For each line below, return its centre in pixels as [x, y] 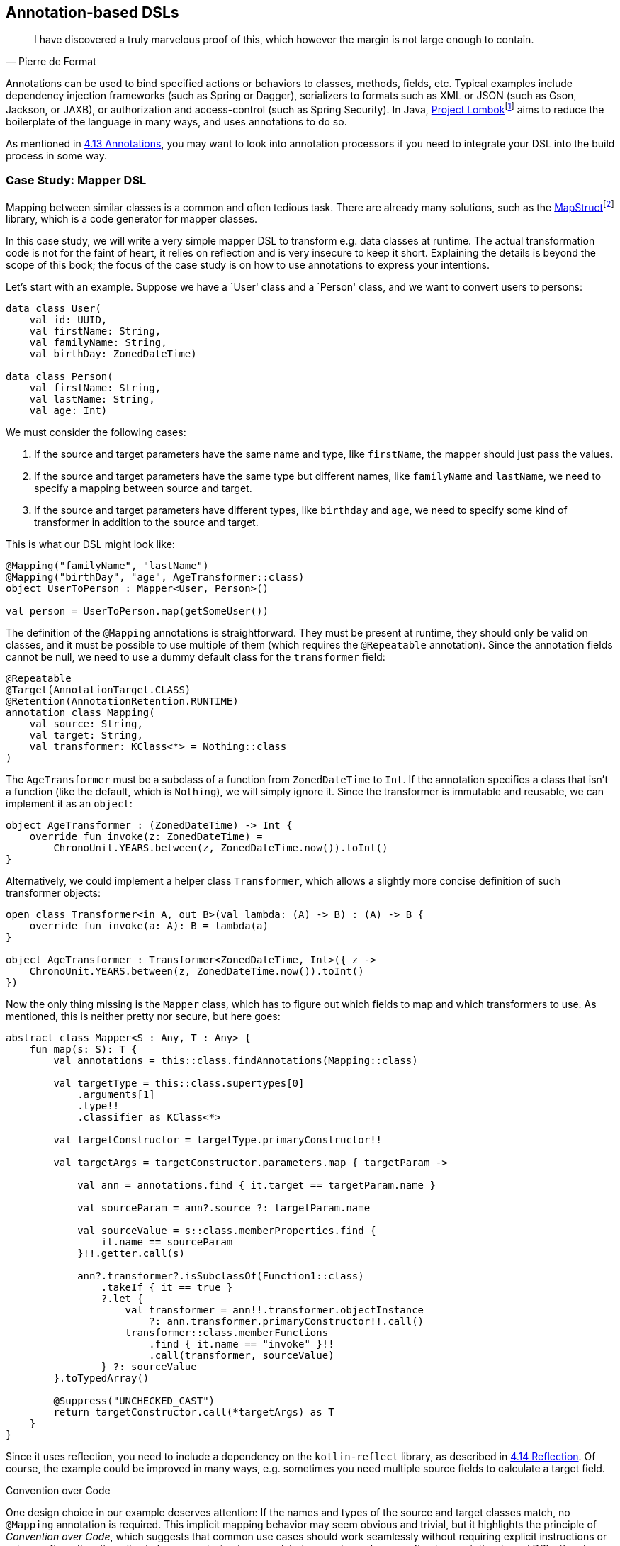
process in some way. [57, 156]
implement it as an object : [69, 804]
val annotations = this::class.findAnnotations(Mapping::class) [236, 1061]
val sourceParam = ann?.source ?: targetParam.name [224, 1208]
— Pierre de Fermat [51, 62]
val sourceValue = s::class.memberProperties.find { [227, 1231]
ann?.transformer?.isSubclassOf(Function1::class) [221, 1276]
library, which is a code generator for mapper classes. [132, 219]
